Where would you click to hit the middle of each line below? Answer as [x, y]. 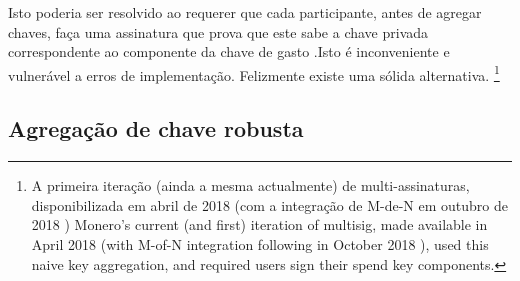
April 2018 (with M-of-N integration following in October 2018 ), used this [260, 244]
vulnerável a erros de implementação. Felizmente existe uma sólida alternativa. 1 [254, 73]
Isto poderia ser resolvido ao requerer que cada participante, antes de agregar [245, 12]
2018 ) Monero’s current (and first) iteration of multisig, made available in [259, 224]
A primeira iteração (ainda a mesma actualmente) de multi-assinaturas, [250, 185]
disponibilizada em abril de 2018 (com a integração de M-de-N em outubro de [269, 204]
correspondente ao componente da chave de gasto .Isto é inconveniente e [229, 51]
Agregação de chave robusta [156, 128]
